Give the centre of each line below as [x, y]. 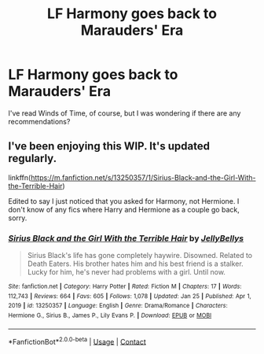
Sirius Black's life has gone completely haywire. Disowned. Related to [140, 256]
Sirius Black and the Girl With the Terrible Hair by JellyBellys [126, 238]
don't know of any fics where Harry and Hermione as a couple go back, [124, 209]
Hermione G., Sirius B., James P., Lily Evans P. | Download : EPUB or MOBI [110, 315]
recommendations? [39, 121]
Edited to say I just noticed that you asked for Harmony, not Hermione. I [124, 201]
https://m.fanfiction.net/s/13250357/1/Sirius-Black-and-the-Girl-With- [143, 177]
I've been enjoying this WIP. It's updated [109, 146]
